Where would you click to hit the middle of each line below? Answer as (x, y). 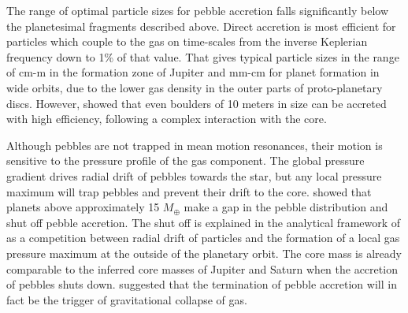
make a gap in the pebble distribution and (286, 207)
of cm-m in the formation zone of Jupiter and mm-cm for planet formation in (193, 72)
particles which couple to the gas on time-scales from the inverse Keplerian (187, 41)
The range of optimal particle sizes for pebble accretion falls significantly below (198, 10)
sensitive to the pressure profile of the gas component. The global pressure (185, 160)
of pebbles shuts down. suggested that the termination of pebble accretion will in (202, 284)
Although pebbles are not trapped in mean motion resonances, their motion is (195, 145)
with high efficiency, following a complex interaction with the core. (167, 119)
